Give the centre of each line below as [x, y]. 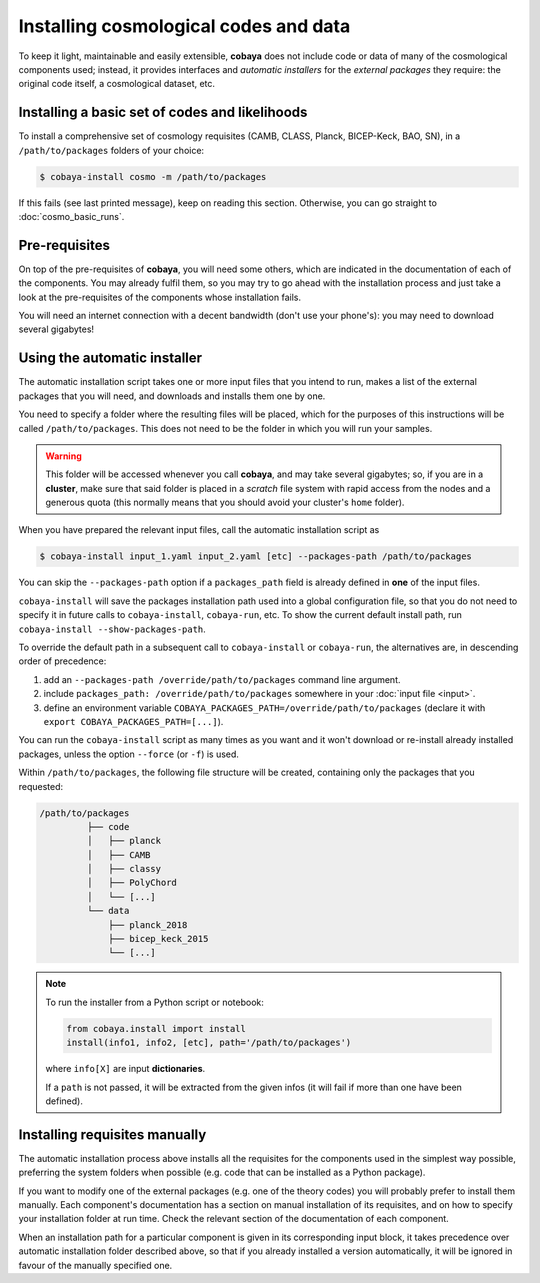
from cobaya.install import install [156, 1028]
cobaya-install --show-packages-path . [112, 629]
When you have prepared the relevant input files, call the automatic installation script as [199, 530]
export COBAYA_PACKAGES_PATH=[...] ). [133, 721]
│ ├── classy [124, 869]
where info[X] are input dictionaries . [125, 1069]
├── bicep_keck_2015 [158, 939]
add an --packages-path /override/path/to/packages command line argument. [222, 679]
